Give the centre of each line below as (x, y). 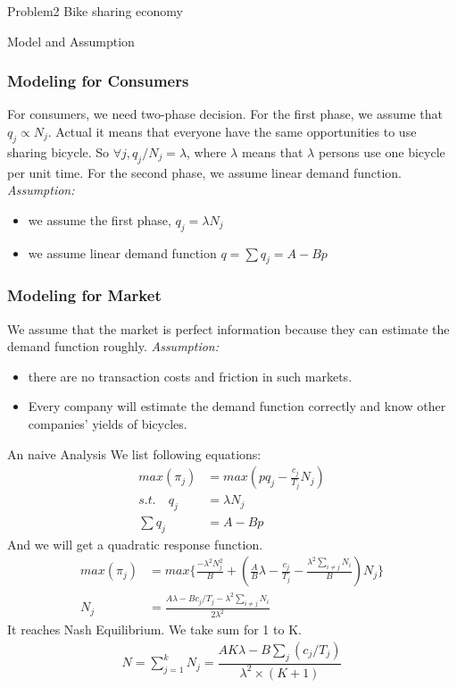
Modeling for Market (84, 295)
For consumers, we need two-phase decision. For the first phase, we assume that (225, 114)
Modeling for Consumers (98, 81)
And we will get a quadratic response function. (135, 544)
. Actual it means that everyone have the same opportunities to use (232, 131)
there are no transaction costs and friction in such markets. (190, 376)
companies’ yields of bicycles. (108, 423)
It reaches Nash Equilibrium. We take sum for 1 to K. (154, 629)
